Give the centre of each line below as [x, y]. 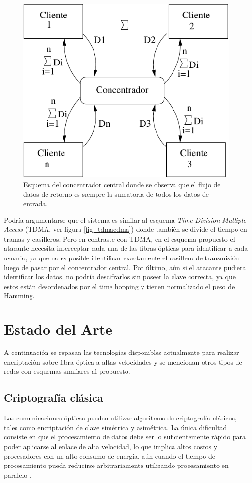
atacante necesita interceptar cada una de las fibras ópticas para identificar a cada [126, 248]
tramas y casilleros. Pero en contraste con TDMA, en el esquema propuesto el [119, 238]
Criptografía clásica [54, 397]
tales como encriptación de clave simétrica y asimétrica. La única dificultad [116, 427]
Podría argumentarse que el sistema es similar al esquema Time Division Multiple [125, 219]
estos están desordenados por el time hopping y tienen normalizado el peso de [119, 286]
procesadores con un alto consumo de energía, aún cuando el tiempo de [110, 456]
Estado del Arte [58, 329]
